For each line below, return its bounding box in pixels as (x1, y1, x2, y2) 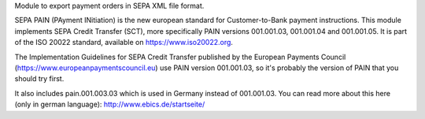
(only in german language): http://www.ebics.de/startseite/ (14, 99, 205, 110)
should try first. (14, 74, 65, 84)
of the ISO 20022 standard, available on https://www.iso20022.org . (14, 38, 234, 47)
